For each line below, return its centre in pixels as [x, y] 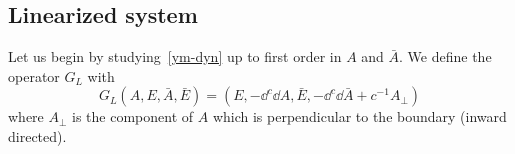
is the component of [133, 116]
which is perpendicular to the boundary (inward [359, 116]
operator [34, 75]
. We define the [445, 56]
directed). [37, 135]
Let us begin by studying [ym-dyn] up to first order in [175, 56]
